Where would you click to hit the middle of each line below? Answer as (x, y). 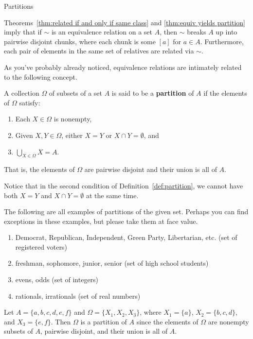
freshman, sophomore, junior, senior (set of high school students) (112, 263)
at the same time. (112, 195)
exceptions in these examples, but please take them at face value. (101, 221)
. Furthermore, (222, 41)
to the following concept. (41, 76)
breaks (197, 32)
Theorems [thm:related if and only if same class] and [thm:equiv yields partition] (125, 22)
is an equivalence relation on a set (102, 32)
